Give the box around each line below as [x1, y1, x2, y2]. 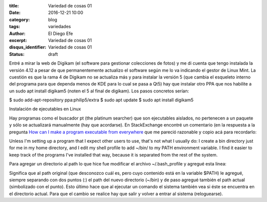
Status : [9, 51, 25, 57]
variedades [48, 24, 71, 30]
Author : [9, 30, 26, 37]
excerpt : [9, 37, 27, 43]
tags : [9, 24, 20, 30]
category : [9, 16, 30, 22]
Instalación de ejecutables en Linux [9, 106, 81, 112]
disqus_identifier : [9, 44, 46, 50]
